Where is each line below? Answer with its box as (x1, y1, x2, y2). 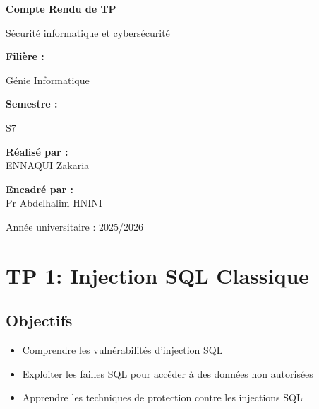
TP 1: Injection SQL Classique (6, 260, 310, 289)
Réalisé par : (6, 144, 68, 159)
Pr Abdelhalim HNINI (6, 195, 102, 210)
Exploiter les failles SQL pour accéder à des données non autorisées (22, 366, 313, 381)
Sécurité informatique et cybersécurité (6, 25, 170, 40)
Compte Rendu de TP (6, 1, 116, 16)
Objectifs (6, 309, 73, 331)
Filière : (6, 49, 44, 64)
